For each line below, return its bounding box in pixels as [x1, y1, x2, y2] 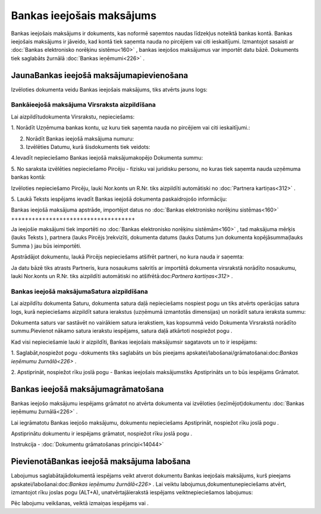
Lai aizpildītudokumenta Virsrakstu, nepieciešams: [11, 113, 135, 120]
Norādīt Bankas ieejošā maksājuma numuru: [26, 135, 134, 142]
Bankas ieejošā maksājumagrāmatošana [11, 384, 164, 394]
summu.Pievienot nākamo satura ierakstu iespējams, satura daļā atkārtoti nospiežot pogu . [11, 328, 233, 335]
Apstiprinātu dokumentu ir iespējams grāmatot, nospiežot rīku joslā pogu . [11, 429, 193, 437]
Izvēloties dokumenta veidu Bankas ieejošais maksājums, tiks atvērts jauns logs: [11, 86, 208, 93]
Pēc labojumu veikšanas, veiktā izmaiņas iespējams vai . [11, 500, 149, 507]
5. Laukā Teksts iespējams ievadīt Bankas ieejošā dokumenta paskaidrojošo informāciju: [11, 195, 227, 203]
